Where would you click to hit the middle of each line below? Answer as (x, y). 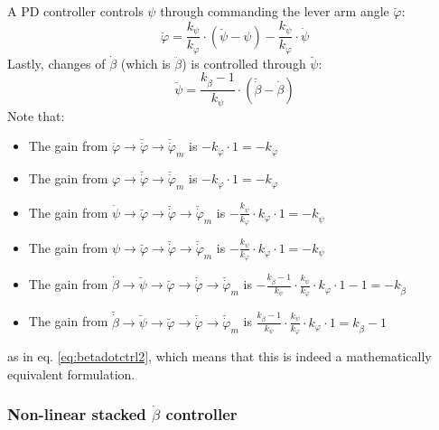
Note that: (36, 115)
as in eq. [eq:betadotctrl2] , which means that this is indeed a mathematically (219, 356)
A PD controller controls (75, 11)
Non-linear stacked (77, 414)
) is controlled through (244, 63)
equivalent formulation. (71, 374)
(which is (145, 63)
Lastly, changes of (56, 63)
